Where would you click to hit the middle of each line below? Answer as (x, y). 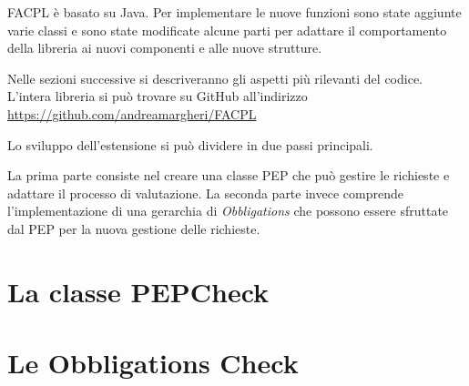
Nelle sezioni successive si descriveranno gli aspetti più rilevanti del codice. (215, 78)
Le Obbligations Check (153, 363)
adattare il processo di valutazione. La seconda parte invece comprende (205, 193)
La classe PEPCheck (138, 291)
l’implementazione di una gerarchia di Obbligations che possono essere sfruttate (228, 211)
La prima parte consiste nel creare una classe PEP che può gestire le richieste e (229, 175)
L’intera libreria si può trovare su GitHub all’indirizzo (158, 96)
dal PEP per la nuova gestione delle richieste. (134, 228)
